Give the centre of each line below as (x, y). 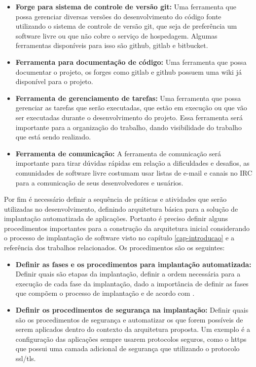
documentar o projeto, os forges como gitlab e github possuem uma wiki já (128, 71)
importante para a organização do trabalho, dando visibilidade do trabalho (128, 127)
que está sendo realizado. (53, 137)
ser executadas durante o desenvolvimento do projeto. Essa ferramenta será (129, 117)
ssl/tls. (26, 358)
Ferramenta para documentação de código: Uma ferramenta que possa (131, 62)
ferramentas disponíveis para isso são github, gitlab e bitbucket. (112, 45)
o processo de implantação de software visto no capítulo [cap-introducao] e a (119, 238)
